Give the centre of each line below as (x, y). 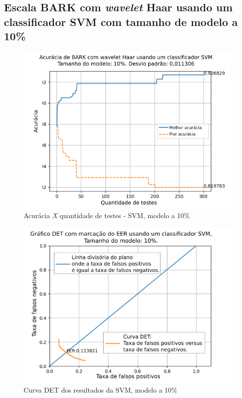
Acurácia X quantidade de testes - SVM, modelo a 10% (107, 215)
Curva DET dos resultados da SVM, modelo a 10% (100, 390)
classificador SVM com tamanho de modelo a (121, 21)
